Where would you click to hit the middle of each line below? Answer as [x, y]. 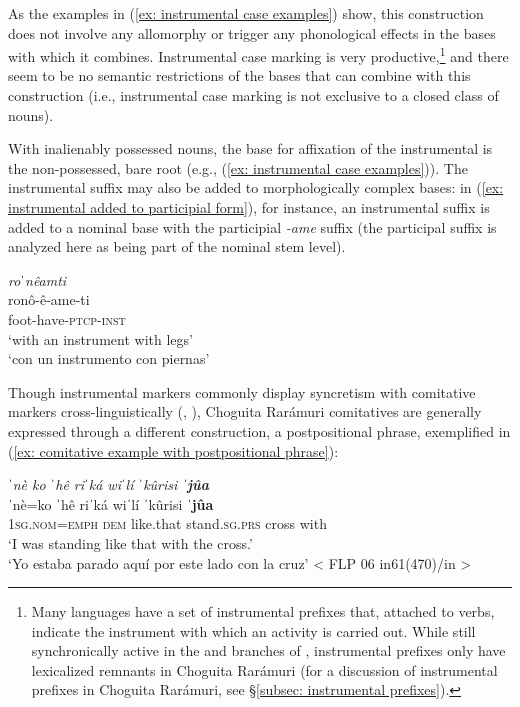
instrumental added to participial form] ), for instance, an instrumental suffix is [249, 207]
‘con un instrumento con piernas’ [109, 358]
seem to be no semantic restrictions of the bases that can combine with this [239, 75]
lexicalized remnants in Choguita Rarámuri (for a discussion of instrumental [264, 669]
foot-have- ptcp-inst [67, 318]
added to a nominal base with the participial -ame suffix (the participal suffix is [252, 226]
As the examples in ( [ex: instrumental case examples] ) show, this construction [246, 13]
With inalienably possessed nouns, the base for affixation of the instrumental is [250, 148]
